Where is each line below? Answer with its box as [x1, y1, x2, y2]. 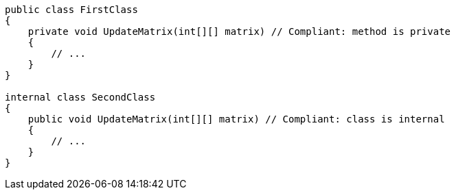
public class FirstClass [5, 4, 138, 15]
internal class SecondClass [5, 92, 156, 103]
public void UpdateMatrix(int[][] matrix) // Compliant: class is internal [27, 114, 445, 125]
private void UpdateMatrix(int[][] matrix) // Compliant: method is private [27, 26, 451, 37]
